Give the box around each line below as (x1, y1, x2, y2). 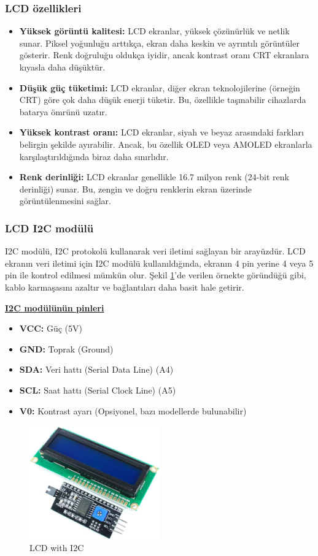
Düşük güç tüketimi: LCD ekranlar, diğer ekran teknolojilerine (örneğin (19, 81, 300, 94)
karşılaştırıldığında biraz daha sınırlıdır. (19, 150, 169, 162)
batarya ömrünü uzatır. (19, 105, 107, 118)
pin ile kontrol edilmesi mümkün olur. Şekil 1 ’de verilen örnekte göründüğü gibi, (5, 268, 306, 281)
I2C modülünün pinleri (5, 301, 104, 314)
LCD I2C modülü (5, 220, 94, 235)
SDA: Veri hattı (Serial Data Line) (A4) (19, 363, 174, 376)
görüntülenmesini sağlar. (19, 194, 111, 207)
